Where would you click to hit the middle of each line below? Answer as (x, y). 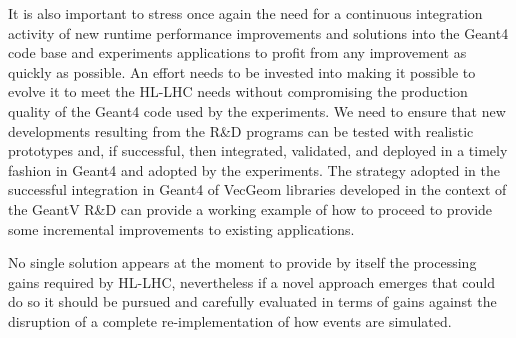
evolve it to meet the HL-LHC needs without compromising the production (238, 91)
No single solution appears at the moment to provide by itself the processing (242, 262)
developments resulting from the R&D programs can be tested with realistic (241, 130)
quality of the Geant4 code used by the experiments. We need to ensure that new (257, 110)
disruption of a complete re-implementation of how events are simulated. (230, 320)
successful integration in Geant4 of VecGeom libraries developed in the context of (257, 189)
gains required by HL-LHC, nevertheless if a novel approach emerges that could (251, 281)
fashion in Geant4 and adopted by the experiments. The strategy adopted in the (254, 169)
